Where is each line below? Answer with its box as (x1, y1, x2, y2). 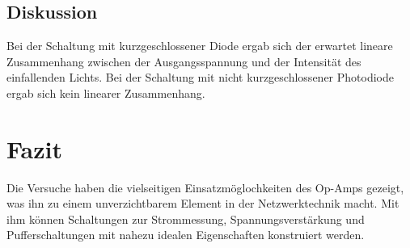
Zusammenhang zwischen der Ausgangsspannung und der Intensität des (6, 53, 361, 69)
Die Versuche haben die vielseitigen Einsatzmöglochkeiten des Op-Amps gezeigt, (6, 179, 404, 195)
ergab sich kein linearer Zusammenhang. (6, 84, 205, 101)
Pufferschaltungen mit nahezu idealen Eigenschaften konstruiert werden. (6, 226, 365, 243)
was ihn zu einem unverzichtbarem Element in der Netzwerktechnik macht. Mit (6, 195, 399, 212)
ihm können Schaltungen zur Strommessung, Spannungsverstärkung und (6, 210, 365, 227)
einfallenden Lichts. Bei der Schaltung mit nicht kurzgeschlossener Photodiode (6, 69, 394, 86)
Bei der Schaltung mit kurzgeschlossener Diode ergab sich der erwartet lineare (6, 37, 393, 54)
